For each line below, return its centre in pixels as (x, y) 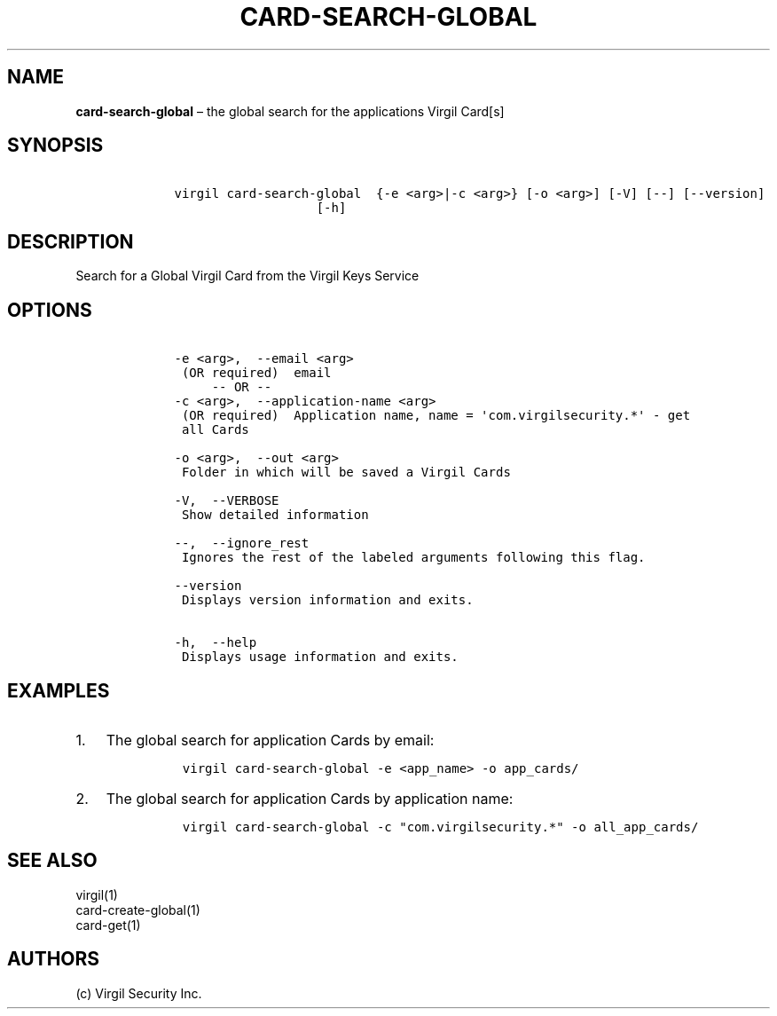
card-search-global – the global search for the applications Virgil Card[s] (290, 111)
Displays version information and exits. (327, 600)
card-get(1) (108, 925)
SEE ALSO (52, 861)
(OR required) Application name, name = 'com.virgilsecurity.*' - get (436, 416)
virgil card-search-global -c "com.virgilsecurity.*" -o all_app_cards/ (440, 827)
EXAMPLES (59, 690)
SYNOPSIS (55, 146)
